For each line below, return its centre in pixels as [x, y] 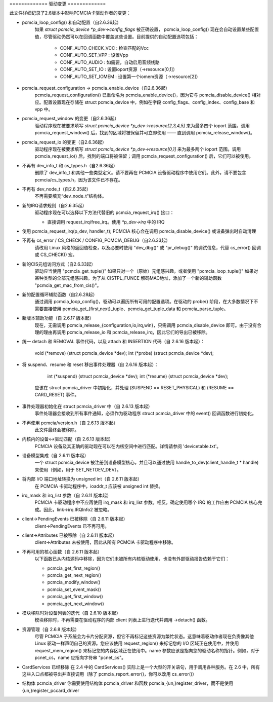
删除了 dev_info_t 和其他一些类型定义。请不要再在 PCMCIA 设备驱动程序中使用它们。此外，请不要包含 [141, 173]
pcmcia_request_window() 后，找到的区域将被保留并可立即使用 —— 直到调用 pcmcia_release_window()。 [145, 133]
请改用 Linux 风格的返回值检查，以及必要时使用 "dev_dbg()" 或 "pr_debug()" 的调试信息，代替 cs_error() [143, 247]
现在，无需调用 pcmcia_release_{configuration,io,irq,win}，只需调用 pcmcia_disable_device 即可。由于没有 [146, 325]
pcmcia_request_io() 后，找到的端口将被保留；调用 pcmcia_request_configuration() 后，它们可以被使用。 [144, 156]
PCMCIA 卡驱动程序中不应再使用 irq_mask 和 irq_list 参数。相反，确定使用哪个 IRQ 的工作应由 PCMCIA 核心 [146, 502]
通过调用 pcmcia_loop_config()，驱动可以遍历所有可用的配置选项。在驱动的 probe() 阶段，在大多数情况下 [144, 302]
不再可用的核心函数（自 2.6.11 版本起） [62, 551]
